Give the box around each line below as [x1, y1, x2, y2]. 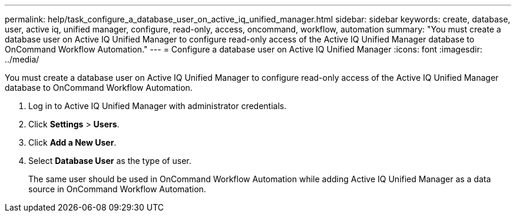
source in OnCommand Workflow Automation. [28, 184, 206, 194]
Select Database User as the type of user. [28, 156, 191, 166]
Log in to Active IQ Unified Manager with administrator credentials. [28, 101, 287, 111]
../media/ [5, 54, 39, 64]
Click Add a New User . [28, 137, 117, 147]
